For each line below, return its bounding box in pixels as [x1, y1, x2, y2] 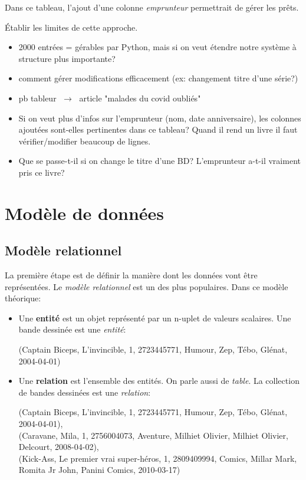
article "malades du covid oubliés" [79, 91, 201, 104]
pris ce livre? [18, 166, 65, 178]
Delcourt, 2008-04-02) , [18, 440, 99, 453]
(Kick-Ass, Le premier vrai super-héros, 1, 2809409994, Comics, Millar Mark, [18, 452, 297, 464]
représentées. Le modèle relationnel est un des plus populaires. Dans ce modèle [5, 280, 288, 292]
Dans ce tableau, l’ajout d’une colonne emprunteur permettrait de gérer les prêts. [5, 1, 299, 13]
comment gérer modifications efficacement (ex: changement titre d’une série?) [18, 72, 298, 84]
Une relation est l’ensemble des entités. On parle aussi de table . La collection [18, 374, 300, 387]
